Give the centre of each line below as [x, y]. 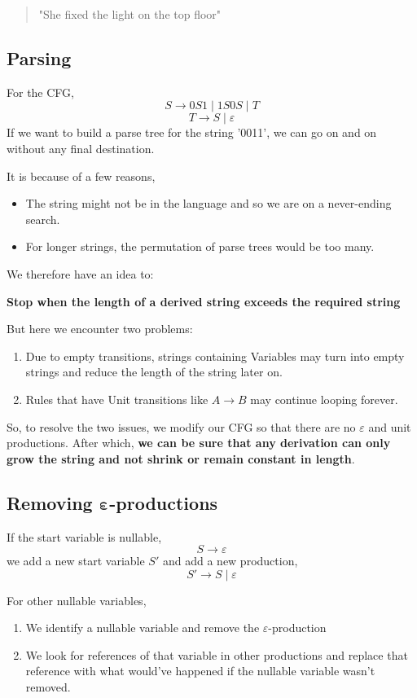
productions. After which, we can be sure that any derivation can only [199, 443]
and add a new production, [230, 561]
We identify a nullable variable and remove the [143, 628]
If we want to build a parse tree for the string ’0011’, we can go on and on [192, 132]
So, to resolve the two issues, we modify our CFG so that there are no [181, 426]
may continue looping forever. [324, 399]
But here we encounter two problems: [100, 329]
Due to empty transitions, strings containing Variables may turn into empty [215, 356]
